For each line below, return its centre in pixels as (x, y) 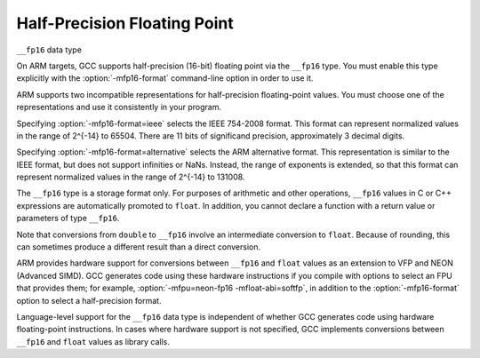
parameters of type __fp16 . (68, 219)
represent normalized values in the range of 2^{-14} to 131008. (131, 177)
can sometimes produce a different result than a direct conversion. (139, 247)
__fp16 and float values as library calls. (93, 341)
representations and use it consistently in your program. (119, 107)
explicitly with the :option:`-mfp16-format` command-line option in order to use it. (165, 78)
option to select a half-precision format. (89, 300)
